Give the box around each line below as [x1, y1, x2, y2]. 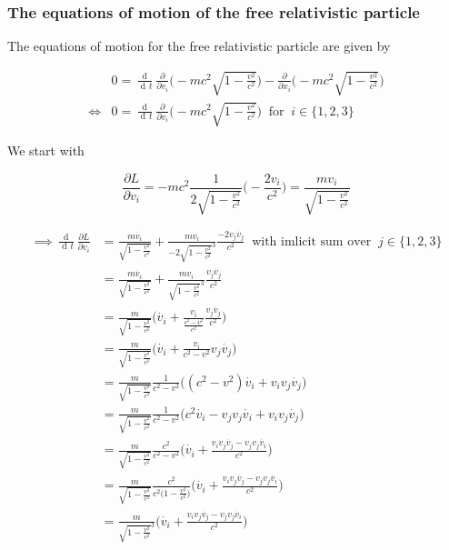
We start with [7, 140, 85, 159]
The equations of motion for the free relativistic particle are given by [7, 36, 391, 55]
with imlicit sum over [252, 235, 372, 248]
